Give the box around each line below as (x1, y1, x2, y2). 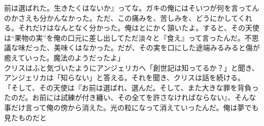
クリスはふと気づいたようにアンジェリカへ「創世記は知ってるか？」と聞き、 (4, 62, 259, 73)
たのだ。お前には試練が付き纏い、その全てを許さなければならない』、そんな (4, 92, 256, 103)
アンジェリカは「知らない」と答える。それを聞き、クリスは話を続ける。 (4, 72, 245, 83)
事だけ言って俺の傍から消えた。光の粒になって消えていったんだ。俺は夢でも (4, 102, 259, 112)
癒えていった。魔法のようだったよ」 (4, 52, 125, 62)
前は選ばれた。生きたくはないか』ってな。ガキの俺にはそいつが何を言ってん (4, 3, 259, 13)
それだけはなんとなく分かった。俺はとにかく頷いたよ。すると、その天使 (18, 22, 260, 33)
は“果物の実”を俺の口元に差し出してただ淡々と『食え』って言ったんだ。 (4, 32, 245, 43)
